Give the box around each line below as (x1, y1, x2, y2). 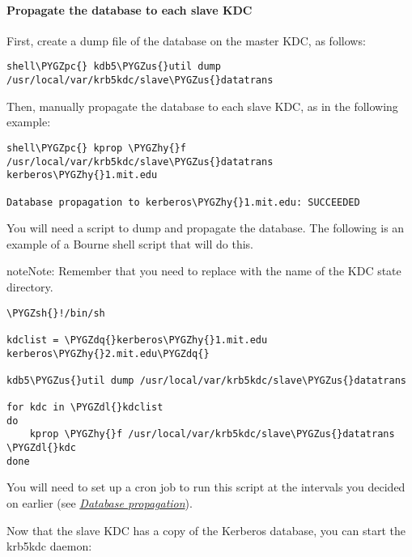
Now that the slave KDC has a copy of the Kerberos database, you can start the (6, 521, 406, 538)
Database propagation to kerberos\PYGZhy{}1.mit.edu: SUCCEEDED (6, 196, 360, 208)
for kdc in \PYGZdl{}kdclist (6, 402, 164, 414)
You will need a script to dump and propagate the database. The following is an (6, 219, 405, 236)
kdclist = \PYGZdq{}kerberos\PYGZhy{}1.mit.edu (6, 334, 268, 346)
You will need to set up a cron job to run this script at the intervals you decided (6, 478, 406, 495)
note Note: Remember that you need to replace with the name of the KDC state (6, 262, 401, 279)
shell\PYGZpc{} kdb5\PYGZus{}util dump (6, 61, 221, 73)
